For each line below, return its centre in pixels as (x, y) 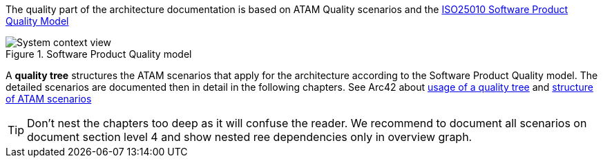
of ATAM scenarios (49, 99)
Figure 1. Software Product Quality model (99, 54)
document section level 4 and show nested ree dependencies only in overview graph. (250, 137)
